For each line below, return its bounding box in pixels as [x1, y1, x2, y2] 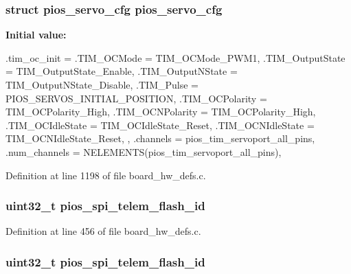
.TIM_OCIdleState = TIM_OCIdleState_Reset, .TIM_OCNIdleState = [5, 117, 315, 132]
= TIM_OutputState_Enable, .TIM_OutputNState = [5, 64, 238, 78]
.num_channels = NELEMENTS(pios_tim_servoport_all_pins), [5, 144, 282, 159]
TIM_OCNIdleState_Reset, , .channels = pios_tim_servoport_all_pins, [5, 131, 315, 146]
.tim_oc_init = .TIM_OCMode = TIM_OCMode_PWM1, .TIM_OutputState [5, 50, 346, 65]
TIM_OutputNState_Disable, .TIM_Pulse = [5, 78, 199, 91]
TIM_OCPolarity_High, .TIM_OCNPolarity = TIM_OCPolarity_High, [5, 104, 316, 119]
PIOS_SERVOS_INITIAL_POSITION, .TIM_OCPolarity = [5, 91, 267, 105]
